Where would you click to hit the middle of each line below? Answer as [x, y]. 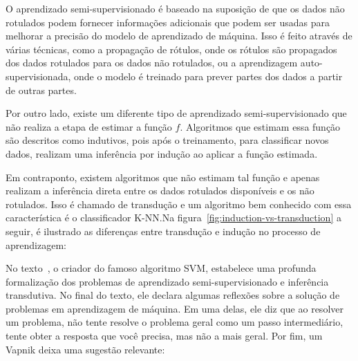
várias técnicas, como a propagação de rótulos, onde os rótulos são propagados [171, 49]
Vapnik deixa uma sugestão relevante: [85, 349]
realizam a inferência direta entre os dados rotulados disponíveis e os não [160, 191]
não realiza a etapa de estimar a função [89, 126]
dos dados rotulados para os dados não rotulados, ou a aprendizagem [152, 63]
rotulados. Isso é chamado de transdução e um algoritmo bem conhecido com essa [179, 204]
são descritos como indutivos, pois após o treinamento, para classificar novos [167, 140]
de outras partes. [41, 90]
